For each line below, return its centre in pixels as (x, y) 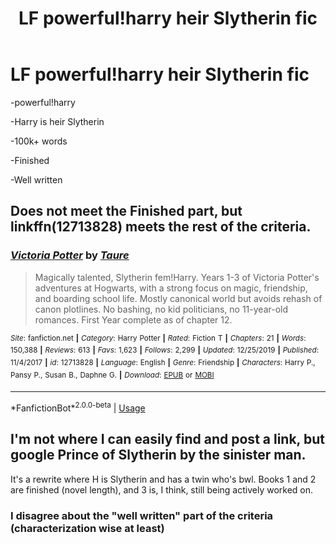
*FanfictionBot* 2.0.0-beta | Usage (78, 407)
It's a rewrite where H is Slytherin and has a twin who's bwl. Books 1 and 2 (163, 479)
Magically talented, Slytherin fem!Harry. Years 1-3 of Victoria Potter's (177, 277)
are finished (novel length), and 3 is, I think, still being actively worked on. (162, 489)
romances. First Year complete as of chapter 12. (133, 319)
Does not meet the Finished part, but (126, 211)
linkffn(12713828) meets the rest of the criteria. (161, 227)
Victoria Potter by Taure (70, 255)
